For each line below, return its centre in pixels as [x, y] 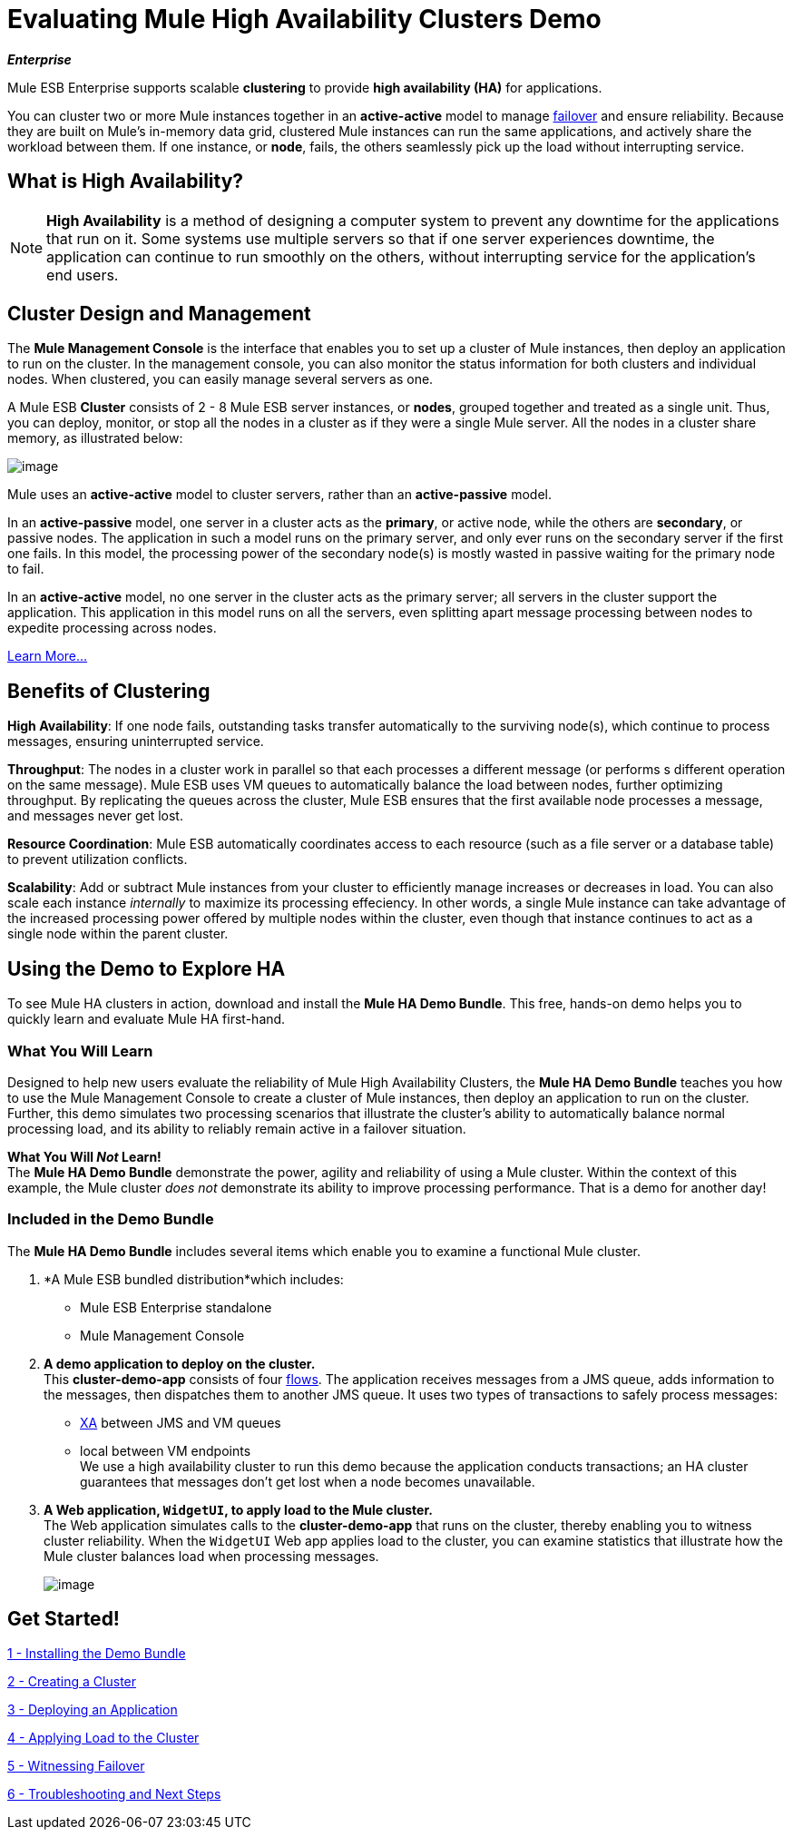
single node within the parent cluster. [118, 934]
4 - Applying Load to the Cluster [103, 1738]
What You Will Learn [80, 1051]
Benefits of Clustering [109, 691]
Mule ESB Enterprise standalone [176, 1307]
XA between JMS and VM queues [181, 1422]
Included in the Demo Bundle [111, 1219]
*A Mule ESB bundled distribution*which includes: [194, 1279]
